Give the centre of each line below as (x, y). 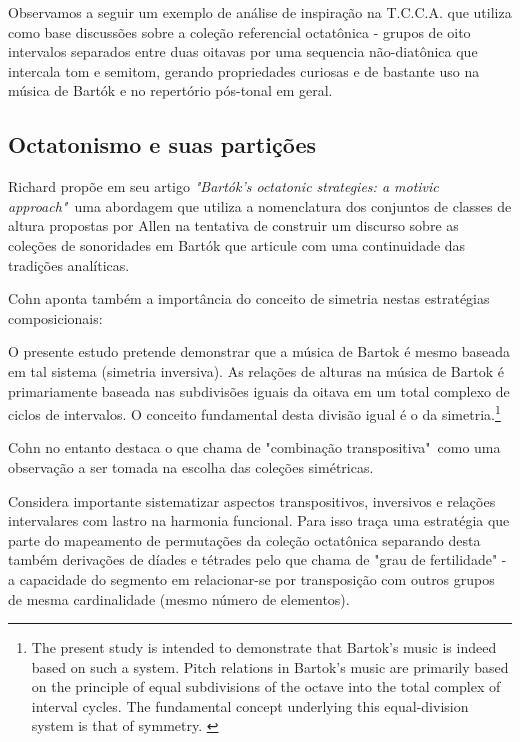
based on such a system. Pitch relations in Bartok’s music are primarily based (270, 666)
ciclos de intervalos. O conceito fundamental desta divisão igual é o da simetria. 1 (254, 412)
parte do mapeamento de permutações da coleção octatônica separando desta (244, 539)
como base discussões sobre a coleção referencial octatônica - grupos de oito (239, 31)
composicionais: (55, 317)
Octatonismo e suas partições (162, 144)
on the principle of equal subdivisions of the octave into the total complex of (266, 686)
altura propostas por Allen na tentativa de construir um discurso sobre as (233, 225)
